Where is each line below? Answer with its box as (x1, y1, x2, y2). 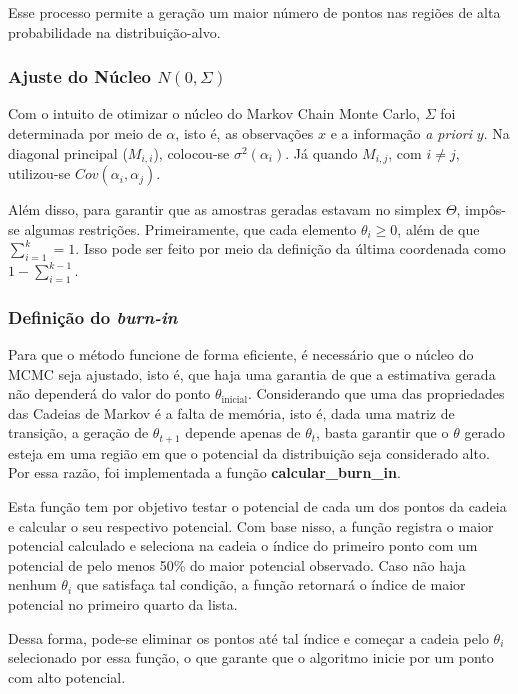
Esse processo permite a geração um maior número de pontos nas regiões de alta (8, 2, 501, 22)
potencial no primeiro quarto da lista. (8, 594, 238, 615)
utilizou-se (8, 163, 71, 184)
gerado (464, 422, 505, 443)
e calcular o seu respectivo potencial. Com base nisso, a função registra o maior (8, 515, 494, 536)
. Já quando (285, 142, 358, 163)
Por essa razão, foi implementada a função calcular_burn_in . (8, 462, 401, 483)
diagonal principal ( (8, 142, 128, 163)
